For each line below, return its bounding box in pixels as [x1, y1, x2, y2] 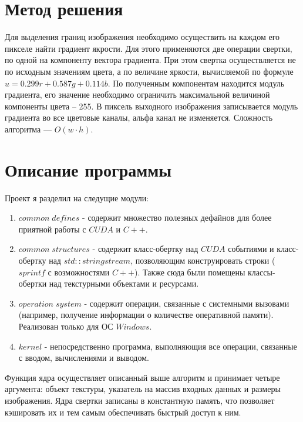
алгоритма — [5, 122, 52, 135]
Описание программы [5, 157, 172, 181]
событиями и [228, 242, 274, 255]
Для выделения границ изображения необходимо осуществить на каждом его [5, 31, 280, 43]
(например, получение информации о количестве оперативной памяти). [18, 308, 274, 321]
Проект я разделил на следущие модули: [5, 191, 149, 204]
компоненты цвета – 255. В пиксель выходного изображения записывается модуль [5, 99, 298, 112]
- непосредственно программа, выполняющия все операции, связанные [44, 340, 297, 352]
